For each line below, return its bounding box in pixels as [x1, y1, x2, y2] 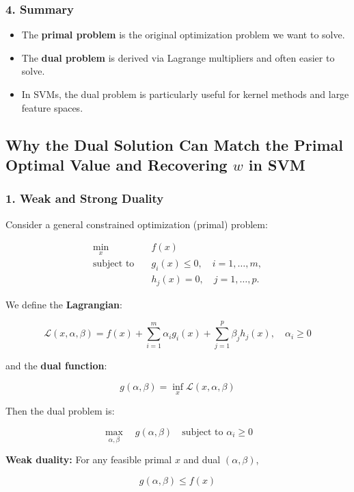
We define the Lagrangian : [5, 297, 122, 311]
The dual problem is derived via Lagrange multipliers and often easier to [21, 50, 335, 64]
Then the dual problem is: [5, 404, 115, 418]
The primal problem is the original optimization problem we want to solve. [21, 27, 345, 42]
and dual [183, 452, 221, 467]
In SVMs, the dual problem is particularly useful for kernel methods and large [21, 87, 349, 101]
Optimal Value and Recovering [5, 153, 228, 175]
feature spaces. [21, 100, 83, 114]
